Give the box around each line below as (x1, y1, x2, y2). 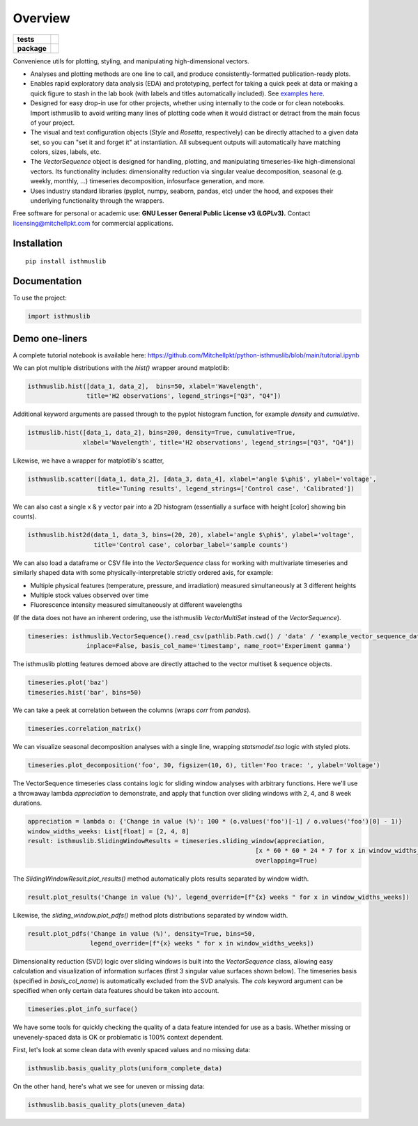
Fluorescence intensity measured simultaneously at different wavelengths (30, 601, 242, 609)
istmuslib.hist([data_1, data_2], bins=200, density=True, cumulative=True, (27, 429, 296, 437)
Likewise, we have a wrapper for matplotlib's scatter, (13, 456, 164, 465)
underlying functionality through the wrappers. (30, 196, 164, 205)
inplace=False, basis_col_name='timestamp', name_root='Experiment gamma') (86, 642, 351, 650)
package (17, 43, 47, 53)
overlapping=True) (255, 856, 318, 864)
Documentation (13, 275, 82, 287)
